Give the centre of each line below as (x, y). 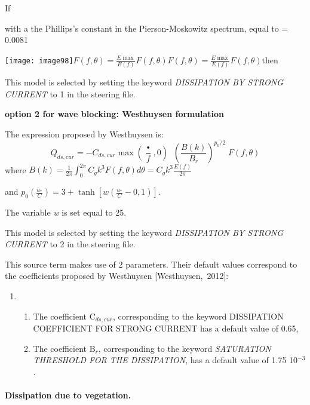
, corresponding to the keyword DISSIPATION (198, 316)
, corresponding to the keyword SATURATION (185, 348)
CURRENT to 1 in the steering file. (70, 93)
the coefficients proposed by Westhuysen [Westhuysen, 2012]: (117, 276)
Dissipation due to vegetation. (68, 395)
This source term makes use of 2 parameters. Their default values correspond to (151, 264)
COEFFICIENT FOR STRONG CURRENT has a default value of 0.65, (166, 328)
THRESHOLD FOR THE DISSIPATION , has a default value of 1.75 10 (165, 360)
